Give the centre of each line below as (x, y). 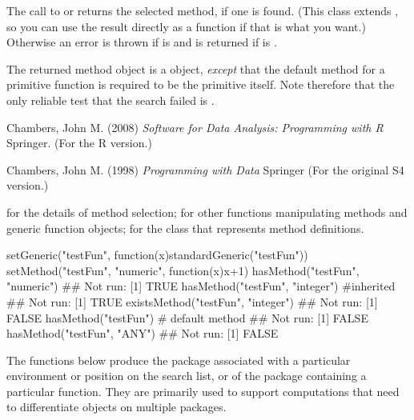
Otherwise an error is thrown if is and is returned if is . (142, 42)
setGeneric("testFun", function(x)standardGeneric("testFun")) (157, 255)
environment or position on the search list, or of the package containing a (187, 376)
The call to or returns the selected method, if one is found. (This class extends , (203, 10)
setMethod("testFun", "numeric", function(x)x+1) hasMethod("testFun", (183, 270)
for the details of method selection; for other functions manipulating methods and (207, 212)
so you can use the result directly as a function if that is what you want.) (186, 26)
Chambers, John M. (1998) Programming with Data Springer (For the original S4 (205, 169)
